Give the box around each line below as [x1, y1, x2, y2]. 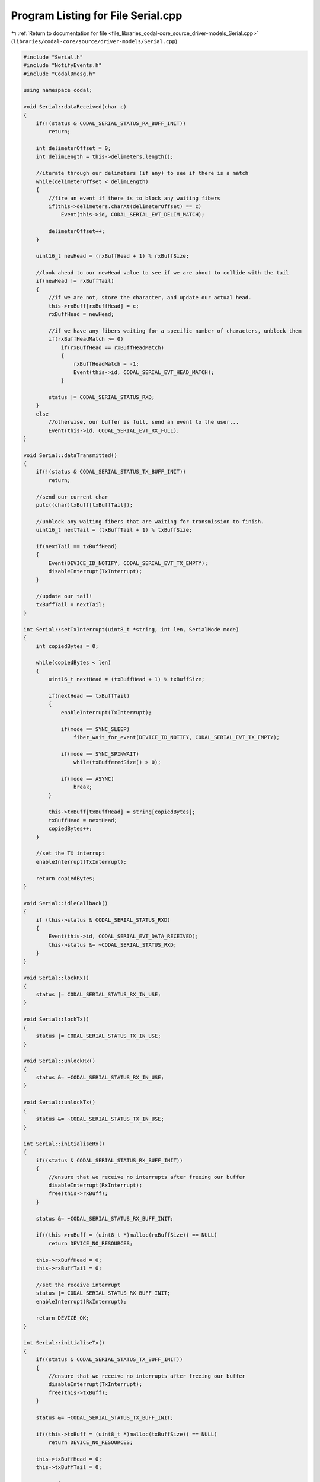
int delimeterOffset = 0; [36, 145, 111, 152]
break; [73, 784, 93, 791]
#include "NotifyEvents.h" [23, 62, 102, 69]
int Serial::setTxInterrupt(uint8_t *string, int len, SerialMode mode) [23, 626, 239, 633]
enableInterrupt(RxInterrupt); [36, 1298, 127, 1305]
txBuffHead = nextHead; [48, 817, 118, 823]
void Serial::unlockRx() [23, 1058, 96, 1064]
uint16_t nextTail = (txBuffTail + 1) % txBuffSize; [36, 526, 193, 534]
